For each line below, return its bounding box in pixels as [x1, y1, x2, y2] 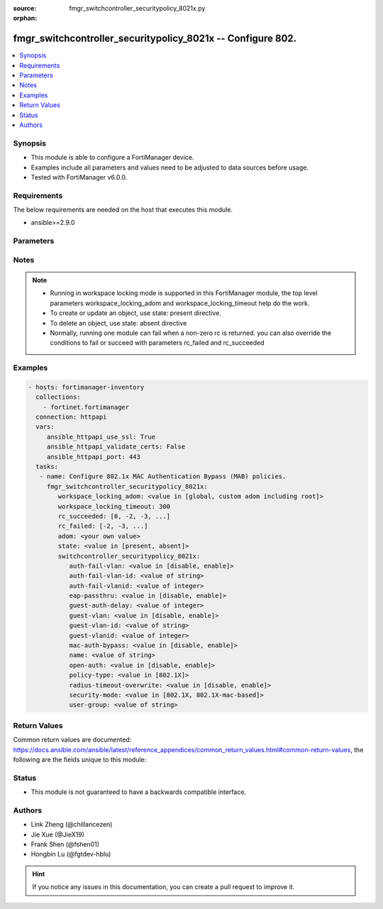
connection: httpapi [35, 413, 107, 422]
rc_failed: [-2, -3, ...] [57, 522, 148, 530]
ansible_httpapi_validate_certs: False [46, 443, 186, 451]
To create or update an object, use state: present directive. [50, 309, 221, 317]
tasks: [35, 463, 59, 471]
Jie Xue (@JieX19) [30, 830, 85, 839]
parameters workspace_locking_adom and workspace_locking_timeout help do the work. [50, 299, 310, 307]
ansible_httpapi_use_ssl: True [46, 433, 156, 441]
